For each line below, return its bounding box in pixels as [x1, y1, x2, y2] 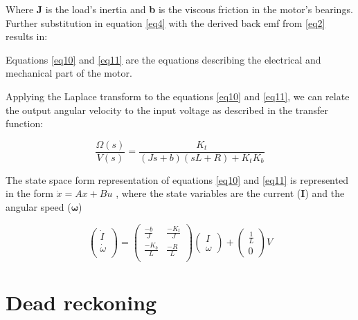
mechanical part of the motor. [6, 66, 132, 80]
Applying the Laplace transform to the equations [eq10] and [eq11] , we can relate [6, 88, 350, 103]
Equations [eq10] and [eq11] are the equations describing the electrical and [6, 52, 321, 66]
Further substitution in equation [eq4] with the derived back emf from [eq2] [6, 15, 325, 30]
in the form [6, 186, 53, 200]
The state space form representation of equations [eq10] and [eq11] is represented [6, 172, 348, 187]
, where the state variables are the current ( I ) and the [116, 186, 345, 200]
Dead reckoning [6, 288, 157, 317]
